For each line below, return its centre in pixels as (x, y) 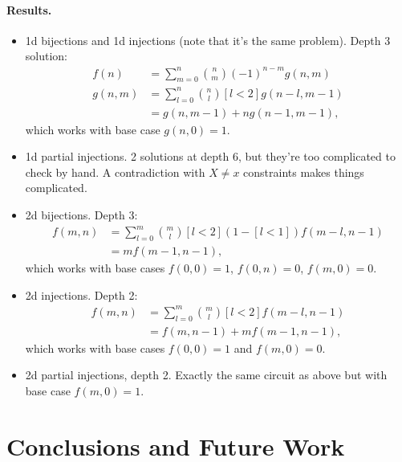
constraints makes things (304, 172)
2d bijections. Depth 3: (81, 215)
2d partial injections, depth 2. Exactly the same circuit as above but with (206, 375)
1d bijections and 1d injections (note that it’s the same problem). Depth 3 (208, 40)
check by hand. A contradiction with (115, 172)
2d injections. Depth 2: (81, 294)
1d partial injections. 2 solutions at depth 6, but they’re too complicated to (210, 156)
